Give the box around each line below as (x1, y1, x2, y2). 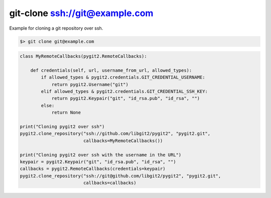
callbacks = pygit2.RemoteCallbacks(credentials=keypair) (20, 166, 166, 172)
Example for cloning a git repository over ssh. (9, 25, 103, 31)
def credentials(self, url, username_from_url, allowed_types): (30, 67, 192, 73)
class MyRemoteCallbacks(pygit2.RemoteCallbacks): (20, 53, 148, 59)
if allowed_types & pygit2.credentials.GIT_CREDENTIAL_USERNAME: (41, 74, 205, 80)
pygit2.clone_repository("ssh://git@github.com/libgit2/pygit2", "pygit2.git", (20, 173, 221, 178)
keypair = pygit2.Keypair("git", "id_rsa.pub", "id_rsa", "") (20, 159, 176, 164)
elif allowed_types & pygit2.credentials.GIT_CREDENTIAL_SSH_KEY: (41, 88, 208, 94)
